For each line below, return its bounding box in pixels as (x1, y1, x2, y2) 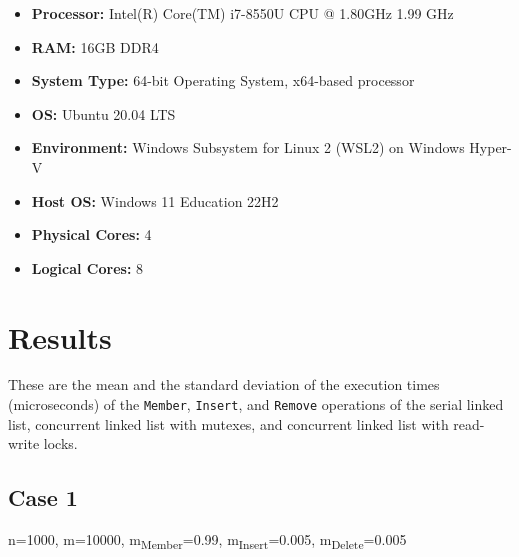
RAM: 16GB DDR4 (31, 36, 159, 57)
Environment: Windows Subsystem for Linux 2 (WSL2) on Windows (31, 137, 465, 158)
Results (8, 316, 112, 357)
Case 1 (8, 482, 78, 513)
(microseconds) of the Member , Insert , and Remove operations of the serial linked (8, 394, 504, 415)
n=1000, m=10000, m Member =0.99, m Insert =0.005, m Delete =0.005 (8, 529, 407, 552)
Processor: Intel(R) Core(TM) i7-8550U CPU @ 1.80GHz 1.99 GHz (31, 3, 454, 23)
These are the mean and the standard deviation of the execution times (8, 374, 440, 395)
